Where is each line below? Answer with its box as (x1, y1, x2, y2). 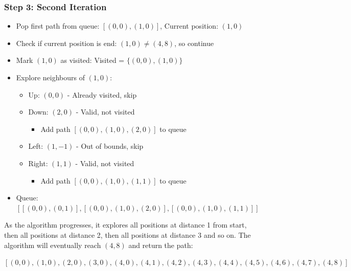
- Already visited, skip (67, 89, 137, 100)
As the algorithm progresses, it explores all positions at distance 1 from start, (4, 219, 247, 230)
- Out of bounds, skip (76, 141, 144, 151)
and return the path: (128, 239, 193, 250)
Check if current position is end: (16, 37, 117, 48)
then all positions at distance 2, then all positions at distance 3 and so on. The (4, 229, 251, 240)
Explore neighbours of (16, 72, 85, 82)
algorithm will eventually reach (4, 239, 101, 250)
